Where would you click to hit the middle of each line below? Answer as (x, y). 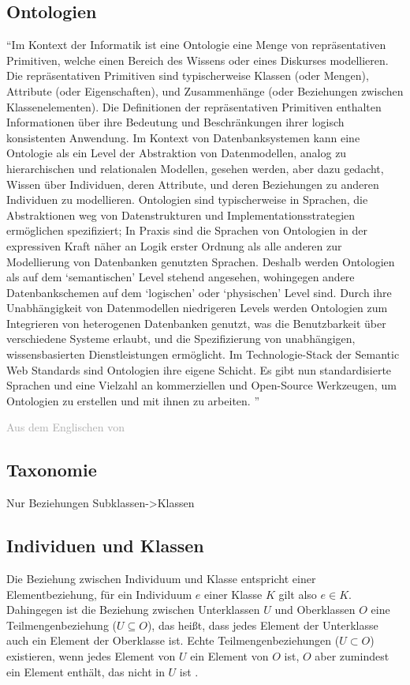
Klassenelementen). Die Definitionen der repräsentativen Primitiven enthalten (194, 106)
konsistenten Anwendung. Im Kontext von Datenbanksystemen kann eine (183, 137)
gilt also (298, 594)
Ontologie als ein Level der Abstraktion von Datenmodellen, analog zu (177, 153)
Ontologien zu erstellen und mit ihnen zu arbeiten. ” (133, 400)
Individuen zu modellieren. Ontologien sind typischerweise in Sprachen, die (187, 199)
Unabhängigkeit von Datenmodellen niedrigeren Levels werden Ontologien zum (197, 308)
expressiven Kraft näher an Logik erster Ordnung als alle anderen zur (174, 245)
